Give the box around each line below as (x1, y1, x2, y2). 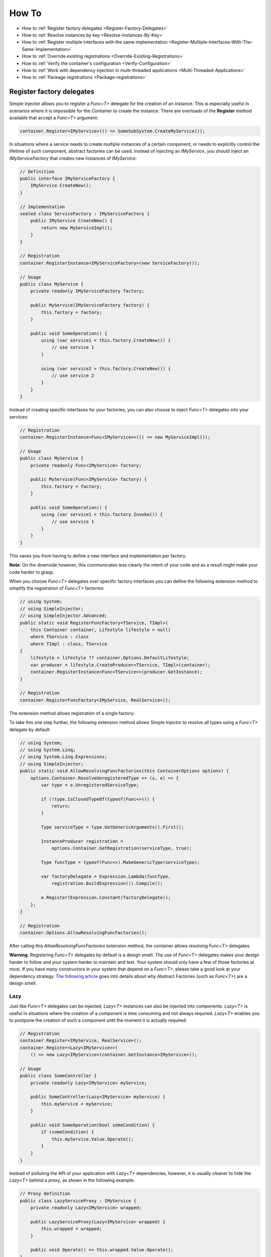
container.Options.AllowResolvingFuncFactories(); (20, 930, 148, 936)
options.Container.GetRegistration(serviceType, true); (51, 845, 192, 851)
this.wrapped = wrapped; (41, 1226, 102, 1232)
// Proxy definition (20, 1191, 70, 1197)
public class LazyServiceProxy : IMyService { (20, 1198, 137, 1204)
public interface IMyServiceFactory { (20, 176, 115, 182)
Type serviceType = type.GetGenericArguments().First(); (41, 825, 184, 830)
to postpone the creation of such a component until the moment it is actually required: (9, 1017, 187, 1023)
